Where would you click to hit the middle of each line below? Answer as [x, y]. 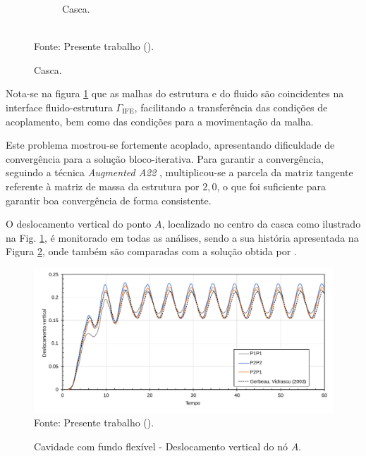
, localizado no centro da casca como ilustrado [261, 224]
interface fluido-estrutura [59, 107]
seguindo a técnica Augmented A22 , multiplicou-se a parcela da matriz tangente [179, 172]
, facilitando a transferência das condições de [231, 107]
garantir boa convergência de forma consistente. [109, 200]
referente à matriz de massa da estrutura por [103, 186]
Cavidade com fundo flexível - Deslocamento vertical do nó [161, 446]
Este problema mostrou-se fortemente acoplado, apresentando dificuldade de [170, 145]
